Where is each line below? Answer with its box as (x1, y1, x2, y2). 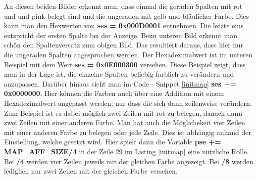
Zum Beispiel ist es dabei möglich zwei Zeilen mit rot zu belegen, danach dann (4, 107, 243, 118)
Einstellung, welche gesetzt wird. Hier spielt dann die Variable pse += (4, 136, 221, 147)
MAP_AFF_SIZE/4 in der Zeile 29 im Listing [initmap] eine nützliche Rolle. (4, 146, 249, 156)
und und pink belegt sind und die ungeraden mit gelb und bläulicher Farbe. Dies (4, 10, 249, 21)
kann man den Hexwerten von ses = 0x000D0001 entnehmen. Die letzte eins (4, 20, 244, 31)
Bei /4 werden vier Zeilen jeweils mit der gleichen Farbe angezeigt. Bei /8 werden (4, 156, 254, 166)
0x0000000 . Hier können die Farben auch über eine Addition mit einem (4, 88, 224, 98)
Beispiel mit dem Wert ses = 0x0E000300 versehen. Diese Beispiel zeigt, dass (4, 59, 246, 69)
